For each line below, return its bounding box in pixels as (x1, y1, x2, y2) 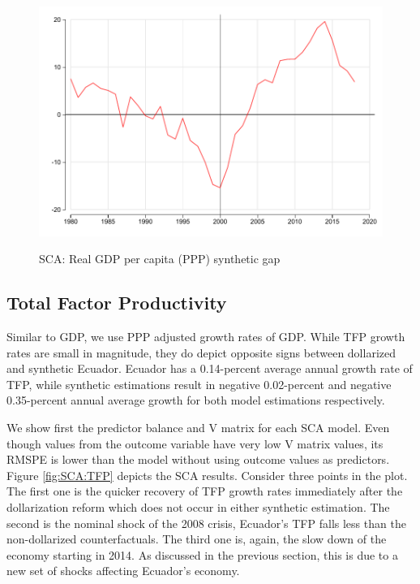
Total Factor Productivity (6, 290, 227, 315)
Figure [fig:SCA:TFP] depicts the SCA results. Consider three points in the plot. (6, 466, 408, 483)
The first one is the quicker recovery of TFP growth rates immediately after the (6, 482, 403, 500)
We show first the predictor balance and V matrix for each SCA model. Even (6, 419, 390, 436)
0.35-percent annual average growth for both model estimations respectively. (6, 391, 385, 409)
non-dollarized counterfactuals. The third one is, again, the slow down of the (6, 530, 387, 547)
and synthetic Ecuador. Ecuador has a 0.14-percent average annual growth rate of (6, 360, 413, 377)
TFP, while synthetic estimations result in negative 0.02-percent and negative (6, 375, 392, 392)
